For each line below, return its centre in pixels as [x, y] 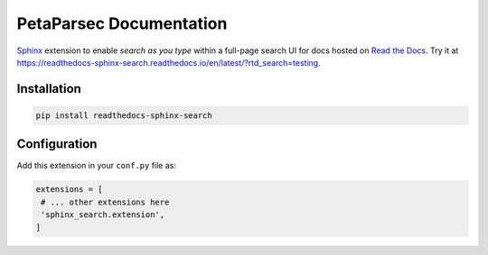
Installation [49, 89]
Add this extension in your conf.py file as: [96, 166]
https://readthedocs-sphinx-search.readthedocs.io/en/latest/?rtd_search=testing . [169, 62]
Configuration [57, 144]
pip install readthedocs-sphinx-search [124, 115]
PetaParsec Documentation [122, 23]
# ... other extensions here [105, 202]
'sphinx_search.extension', [103, 215]
